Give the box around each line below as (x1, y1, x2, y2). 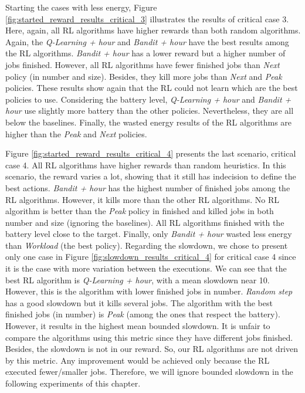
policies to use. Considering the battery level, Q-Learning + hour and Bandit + (5, 93, 292, 105)
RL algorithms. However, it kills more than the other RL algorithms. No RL (5, 193, 280, 205)
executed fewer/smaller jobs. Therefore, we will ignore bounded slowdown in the (5, 365, 293, 378)
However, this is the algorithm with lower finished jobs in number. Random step (5, 285, 293, 297)
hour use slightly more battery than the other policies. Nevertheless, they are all (5, 104, 294, 117)
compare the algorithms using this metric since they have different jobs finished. (5, 331, 293, 343)
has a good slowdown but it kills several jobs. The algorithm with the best (5, 296, 273, 309)
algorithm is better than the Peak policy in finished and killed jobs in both (5, 205, 274, 217)
